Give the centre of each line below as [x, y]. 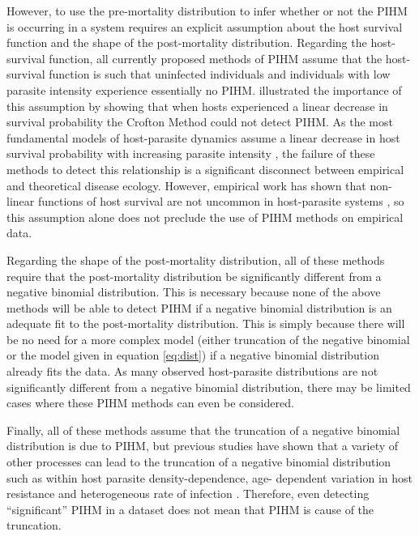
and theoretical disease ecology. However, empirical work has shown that [186, 185]
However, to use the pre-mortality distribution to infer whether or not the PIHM [207, 11]
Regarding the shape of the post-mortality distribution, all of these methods [196, 259]
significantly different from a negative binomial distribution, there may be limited [209, 387]
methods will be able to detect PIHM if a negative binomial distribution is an [199, 307]
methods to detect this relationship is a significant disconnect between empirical [205, 169]
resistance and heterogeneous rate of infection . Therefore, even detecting [188, 493]
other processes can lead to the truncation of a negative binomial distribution [199, 462]
